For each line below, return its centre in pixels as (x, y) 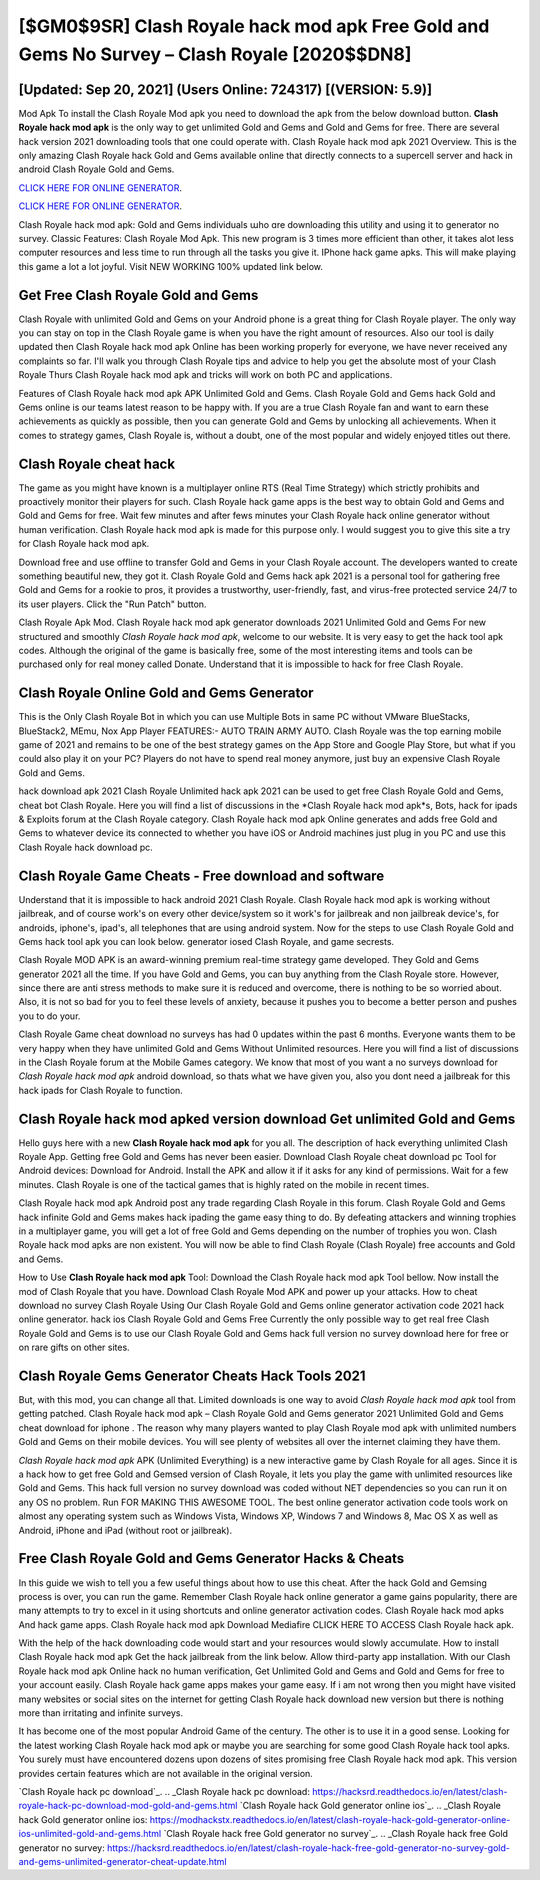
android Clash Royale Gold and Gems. (96, 169)
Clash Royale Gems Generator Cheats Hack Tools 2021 (192, 1375)
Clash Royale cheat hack (96, 463)
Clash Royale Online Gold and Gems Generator (166, 693)
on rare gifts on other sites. (74, 1347)
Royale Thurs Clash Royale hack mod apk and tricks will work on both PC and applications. (205, 375)
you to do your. (49, 1016)
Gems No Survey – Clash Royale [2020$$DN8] (215, 54)
